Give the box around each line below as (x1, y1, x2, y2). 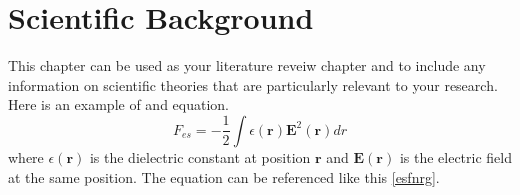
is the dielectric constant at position (89, 146, 311, 167)
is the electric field (399, 146, 512, 167)
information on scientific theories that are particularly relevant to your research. (8, 74, 498, 95)
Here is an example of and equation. (8, 94, 230, 115)
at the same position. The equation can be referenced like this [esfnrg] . (8, 166, 440, 187)
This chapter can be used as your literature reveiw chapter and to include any (8, 55, 486, 76)
